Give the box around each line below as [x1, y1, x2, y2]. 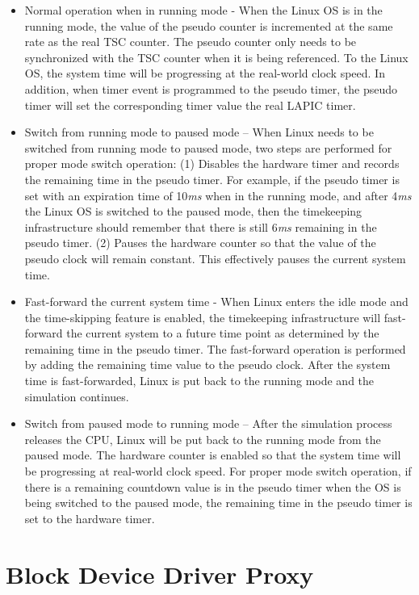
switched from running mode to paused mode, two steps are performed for [24, 139, 392, 156]
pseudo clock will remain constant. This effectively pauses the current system [24, 249, 406, 266]
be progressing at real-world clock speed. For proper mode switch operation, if [24, 463, 412, 480]
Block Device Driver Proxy [6, 557, 314, 590]
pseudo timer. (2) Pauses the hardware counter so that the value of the [24, 234, 376, 251]
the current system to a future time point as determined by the [66, 325, 379, 341]
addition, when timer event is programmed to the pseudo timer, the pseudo [24, 80, 398, 97]
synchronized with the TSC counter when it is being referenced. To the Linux [24, 48, 409, 65]
